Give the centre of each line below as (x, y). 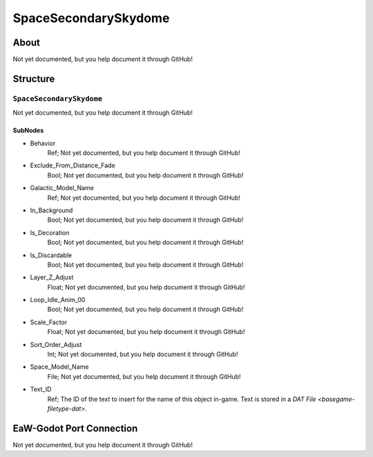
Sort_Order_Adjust (56, 344)
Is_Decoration (50, 232)
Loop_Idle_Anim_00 (58, 300)
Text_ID (41, 389)
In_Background (51, 210)
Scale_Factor (49, 322)
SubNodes (28, 131)
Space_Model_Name (59, 367)
